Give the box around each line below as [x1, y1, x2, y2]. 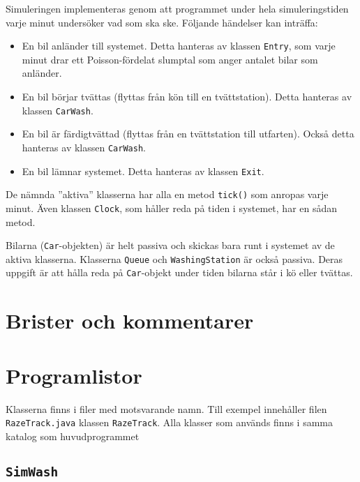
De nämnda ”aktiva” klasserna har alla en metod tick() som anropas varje [6, 187, 329, 202]
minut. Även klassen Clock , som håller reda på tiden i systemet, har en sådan [6, 200, 338, 215]
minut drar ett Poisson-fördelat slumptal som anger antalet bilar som [22, 52, 318, 66]
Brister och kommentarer [6, 306, 254, 335]
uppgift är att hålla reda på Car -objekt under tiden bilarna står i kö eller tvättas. [6, 265, 353, 280]
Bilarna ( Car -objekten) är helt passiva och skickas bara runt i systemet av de [6, 238, 335, 253]
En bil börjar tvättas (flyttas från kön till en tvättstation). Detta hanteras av [22, 89, 352, 104]
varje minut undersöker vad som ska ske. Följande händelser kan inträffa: [6, 15, 318, 29]
